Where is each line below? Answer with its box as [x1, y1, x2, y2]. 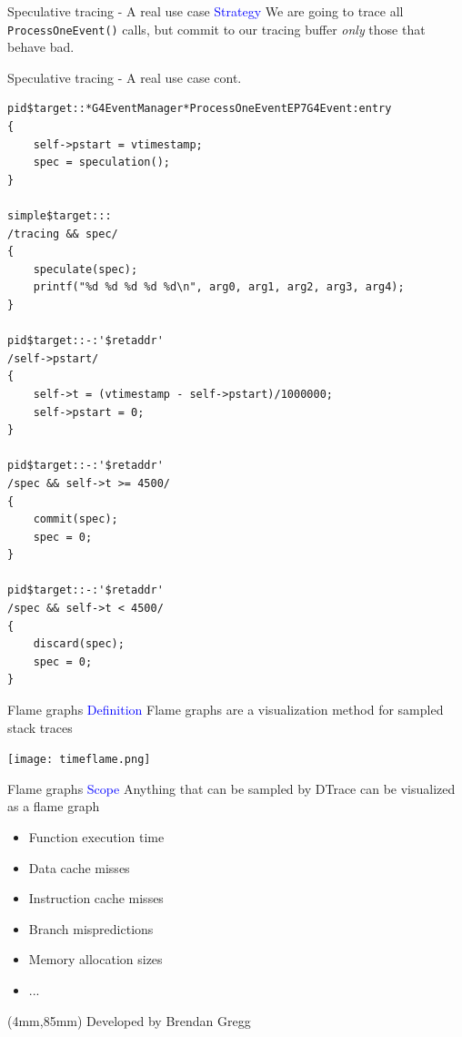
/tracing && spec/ [7, 227, 118, 240]
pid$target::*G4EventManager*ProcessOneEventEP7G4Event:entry [7, 102, 392, 116]
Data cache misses [28, 858, 130, 877]
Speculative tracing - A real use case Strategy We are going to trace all [7, 2, 404, 20]
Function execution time [28, 828, 165, 847]
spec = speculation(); [33, 156, 170, 169]
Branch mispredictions [28, 919, 154, 938]
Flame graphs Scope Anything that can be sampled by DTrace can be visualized [7, 778, 456, 798]
